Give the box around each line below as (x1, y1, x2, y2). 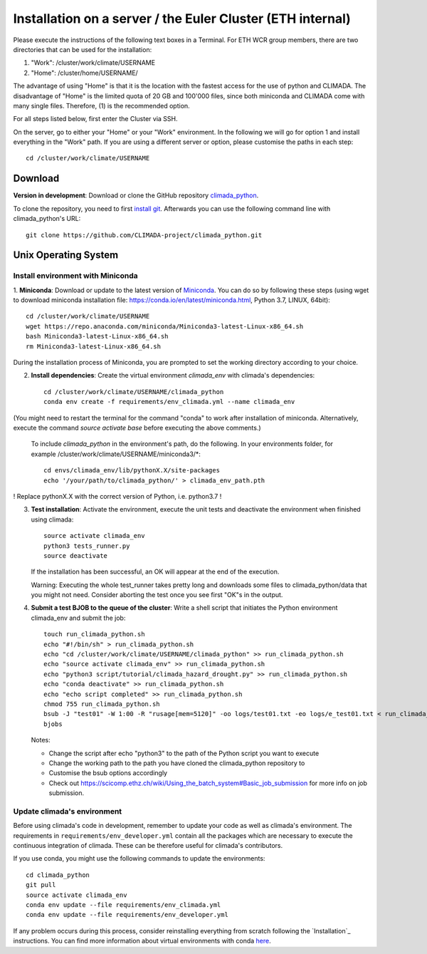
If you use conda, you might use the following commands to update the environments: (13, 854, 265, 863)
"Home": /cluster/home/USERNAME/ (31, 68, 138, 77)
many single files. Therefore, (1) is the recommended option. (13, 101, 190, 110)
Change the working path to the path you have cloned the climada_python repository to (48, 759, 305, 767)
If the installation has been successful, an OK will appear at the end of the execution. (31, 567, 280, 576)
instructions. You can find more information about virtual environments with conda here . (13, 937, 272, 945)
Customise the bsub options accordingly (48, 769, 167, 777)
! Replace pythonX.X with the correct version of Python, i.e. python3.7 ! (13, 492, 222, 500)
